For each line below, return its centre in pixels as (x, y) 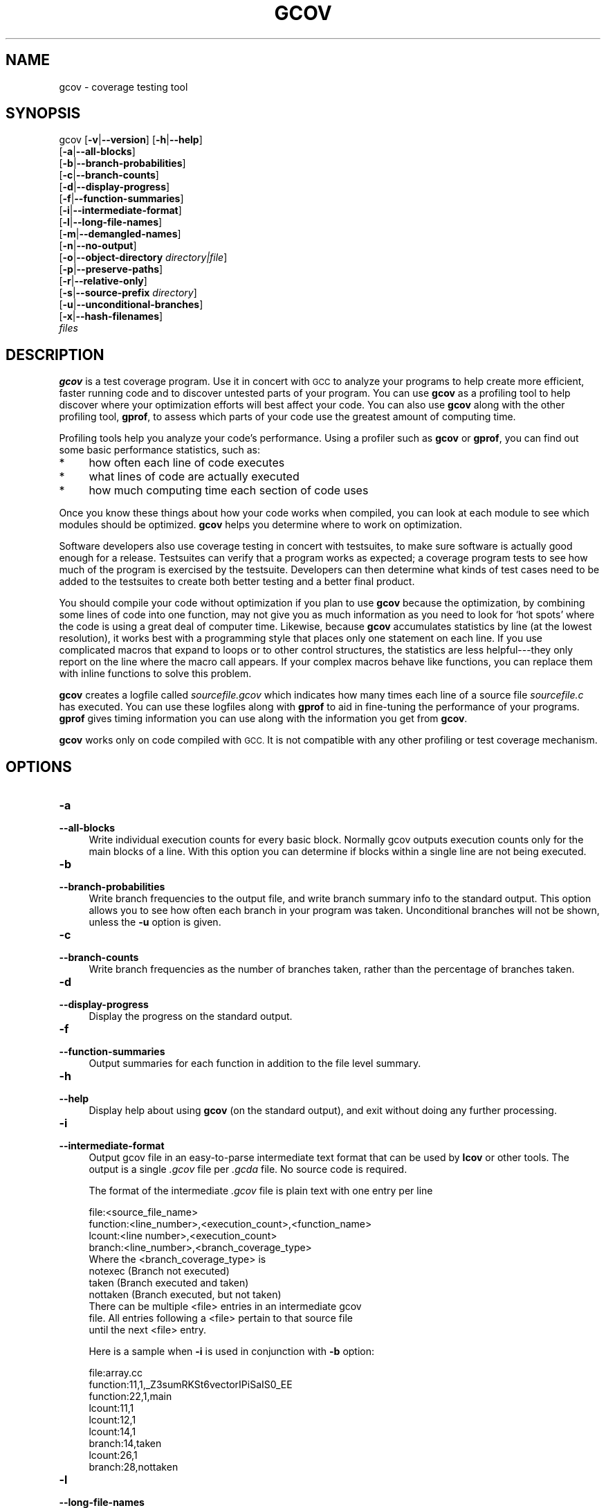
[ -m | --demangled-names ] (120, 234)
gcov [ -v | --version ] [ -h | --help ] (131, 140)
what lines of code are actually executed (194, 477)
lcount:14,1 (112, 1432)
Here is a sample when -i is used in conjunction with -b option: (232, 1352)
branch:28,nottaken (134, 1467)
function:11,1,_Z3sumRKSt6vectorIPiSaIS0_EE (191, 1385)
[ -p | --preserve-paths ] (111, 269)
